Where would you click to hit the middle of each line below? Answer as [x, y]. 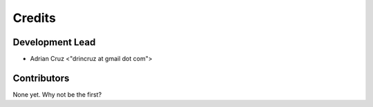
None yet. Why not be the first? [57, 94]
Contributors [41, 78]
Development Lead [54, 42]
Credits [35, 18]
